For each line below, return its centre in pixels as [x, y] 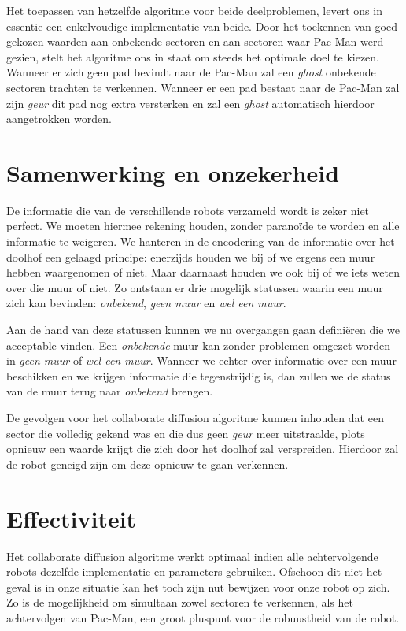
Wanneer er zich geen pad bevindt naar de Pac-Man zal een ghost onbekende [191, 72]
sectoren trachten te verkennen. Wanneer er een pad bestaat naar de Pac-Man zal [203, 87]
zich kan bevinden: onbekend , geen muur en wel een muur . [146, 303]
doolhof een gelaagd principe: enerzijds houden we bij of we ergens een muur [191, 256]
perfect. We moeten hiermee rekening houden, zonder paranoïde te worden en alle [203, 226]
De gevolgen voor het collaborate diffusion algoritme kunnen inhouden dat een [195, 418]
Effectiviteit [72, 518]
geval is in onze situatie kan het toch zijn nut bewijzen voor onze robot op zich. [198, 586]
